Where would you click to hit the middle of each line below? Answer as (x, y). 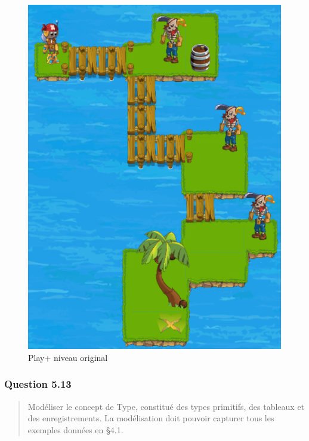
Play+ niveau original (68, 357)
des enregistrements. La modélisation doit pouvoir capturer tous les (151, 418)
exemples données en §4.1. (75, 429)
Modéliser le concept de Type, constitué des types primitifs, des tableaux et (166, 406)
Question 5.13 (38, 384)
